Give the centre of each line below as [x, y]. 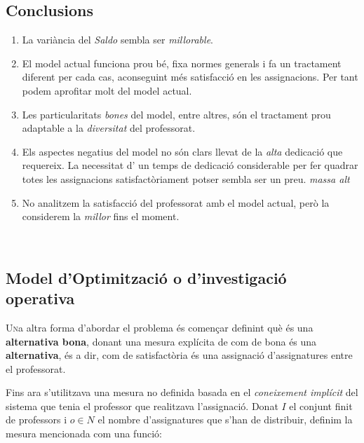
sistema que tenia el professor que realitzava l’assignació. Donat [142, 405]
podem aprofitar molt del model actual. [107, 90]
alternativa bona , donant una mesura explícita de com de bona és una [161, 341]
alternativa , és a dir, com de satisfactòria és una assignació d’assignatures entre [179, 355]
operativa [40, 298]
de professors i [36, 420]
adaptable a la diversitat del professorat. [109, 128]
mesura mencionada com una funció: [84, 434]
